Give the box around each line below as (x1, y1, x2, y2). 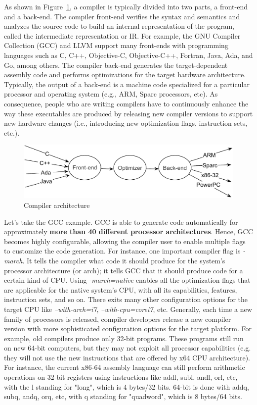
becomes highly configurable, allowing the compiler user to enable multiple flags (4, 236, 246, 246)
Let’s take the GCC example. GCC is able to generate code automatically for (4, 216, 238, 227)
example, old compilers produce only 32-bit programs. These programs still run (4, 333, 244, 343)
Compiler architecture (24, 200, 90, 210)
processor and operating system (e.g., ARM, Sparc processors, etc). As (4, 89, 218, 99)
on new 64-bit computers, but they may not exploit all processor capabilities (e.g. (4, 343, 251, 353)
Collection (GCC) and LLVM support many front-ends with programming (4, 40, 228, 51)
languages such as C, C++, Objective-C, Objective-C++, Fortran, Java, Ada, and (4, 50, 253, 60)
